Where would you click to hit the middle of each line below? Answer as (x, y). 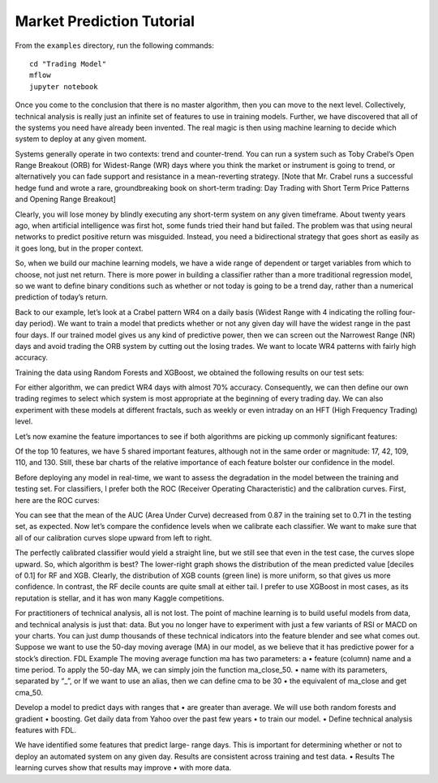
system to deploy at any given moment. (81, 139)
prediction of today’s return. (62, 297)
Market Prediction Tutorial (105, 21)
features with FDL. (46, 730)
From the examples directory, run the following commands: (115, 45)
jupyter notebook (64, 86)
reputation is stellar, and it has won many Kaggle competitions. (120, 598)
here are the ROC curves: (58, 500)
